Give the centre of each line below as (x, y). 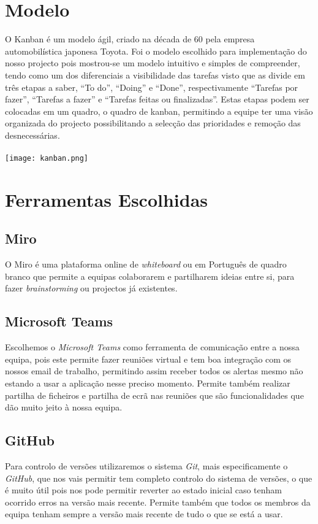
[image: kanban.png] (47, 159)
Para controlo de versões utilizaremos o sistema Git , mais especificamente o (146, 466)
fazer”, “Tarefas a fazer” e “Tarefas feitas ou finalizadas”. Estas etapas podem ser (157, 99)
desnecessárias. (32, 135)
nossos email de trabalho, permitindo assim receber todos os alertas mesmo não (154, 371)
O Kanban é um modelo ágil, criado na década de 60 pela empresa (130, 39)
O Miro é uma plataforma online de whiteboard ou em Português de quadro (146, 264)
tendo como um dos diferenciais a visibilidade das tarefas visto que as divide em (155, 75)
